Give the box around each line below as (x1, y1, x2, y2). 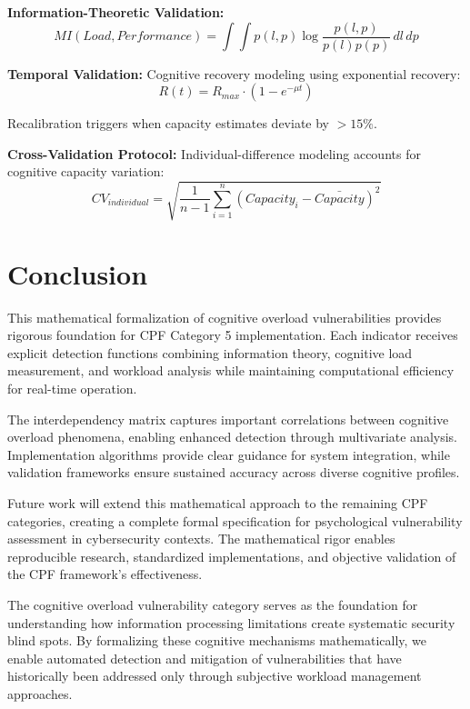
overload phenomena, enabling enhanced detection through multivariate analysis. (7, 427, 457, 446)
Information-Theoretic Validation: (7, 3, 225, 21)
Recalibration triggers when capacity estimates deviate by (7, 114, 330, 133)
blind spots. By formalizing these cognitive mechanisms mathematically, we (7, 631, 427, 650)
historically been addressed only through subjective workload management (7, 666, 422, 685)
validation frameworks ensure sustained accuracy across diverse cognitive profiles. (7, 463, 460, 482)
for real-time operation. (7, 379, 137, 398)
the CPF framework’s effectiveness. (7, 564, 203, 584)
